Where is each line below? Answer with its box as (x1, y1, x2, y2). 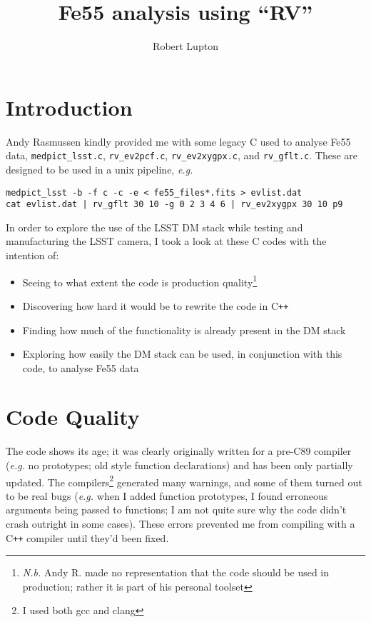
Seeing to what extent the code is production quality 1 (22, 272, 258, 289)
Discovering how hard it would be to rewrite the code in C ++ (22, 298, 289, 313)
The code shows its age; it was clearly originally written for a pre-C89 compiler (6, 443, 352, 458)
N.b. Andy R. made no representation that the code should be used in (22, 565, 330, 580)
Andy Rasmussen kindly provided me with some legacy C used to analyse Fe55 (6, 134, 351, 149)
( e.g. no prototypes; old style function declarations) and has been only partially (6, 458, 353, 472)
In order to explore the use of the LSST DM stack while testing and (6, 219, 303, 234)
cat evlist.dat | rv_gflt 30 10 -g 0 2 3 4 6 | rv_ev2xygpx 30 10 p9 (6, 199, 343, 210)
